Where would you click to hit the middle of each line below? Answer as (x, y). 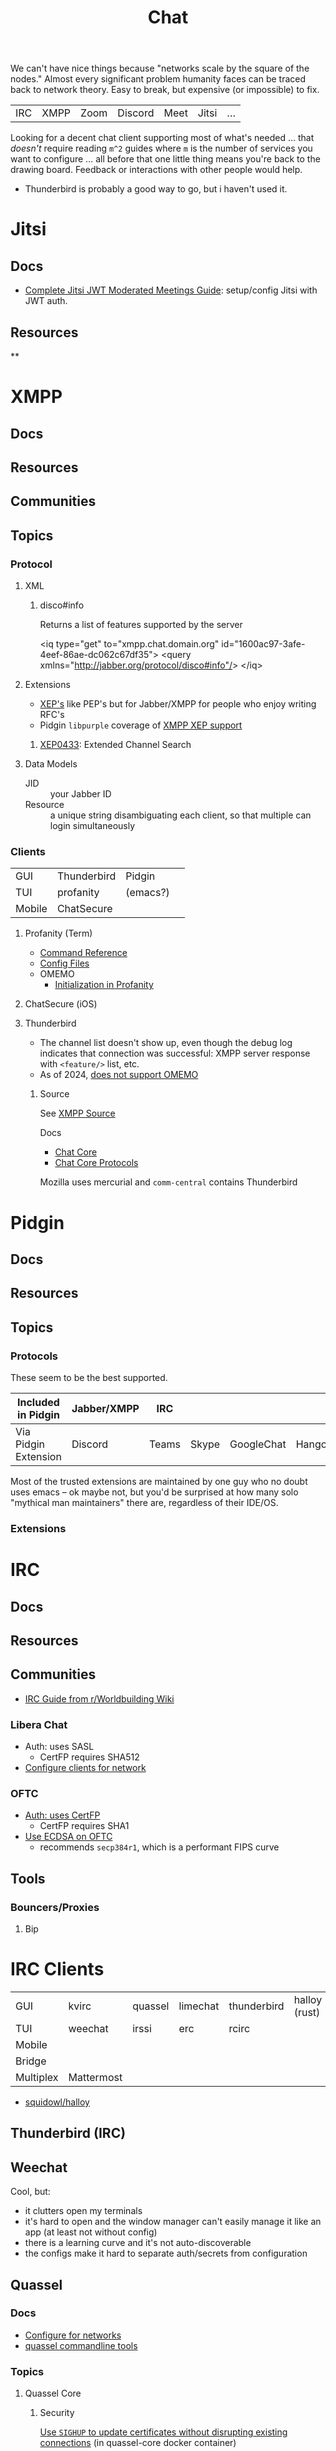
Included (38, 1402)
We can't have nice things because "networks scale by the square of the (160, 68)
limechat (199, 2006)
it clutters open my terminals (83, 2211)
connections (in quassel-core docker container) (138, 2443)
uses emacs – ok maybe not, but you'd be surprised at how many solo (154, 1492)
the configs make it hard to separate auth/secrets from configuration (166, 2253)
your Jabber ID (80, 794)
